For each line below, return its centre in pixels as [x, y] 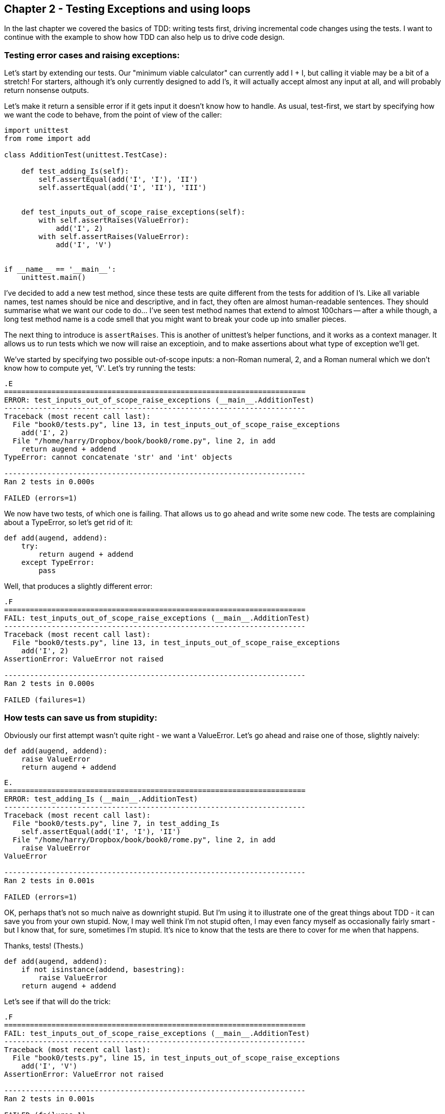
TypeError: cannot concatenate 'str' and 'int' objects [118, 457]
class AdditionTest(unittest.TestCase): [86, 155]
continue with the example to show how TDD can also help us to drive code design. [144, 37]
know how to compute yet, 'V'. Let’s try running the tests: [100, 368]
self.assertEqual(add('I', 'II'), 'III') [123, 188]
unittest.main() [54, 278]
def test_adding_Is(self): [75, 171]
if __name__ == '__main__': [60, 269]
